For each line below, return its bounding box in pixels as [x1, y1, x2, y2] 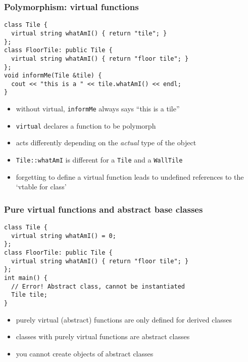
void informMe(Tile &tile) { [4, 72, 102, 79]
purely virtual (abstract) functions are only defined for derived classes [16, 314, 232, 325]
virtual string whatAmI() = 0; [11, 232, 116, 239]
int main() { [4, 274, 47, 282]
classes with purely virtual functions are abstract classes [16, 331, 190, 342]
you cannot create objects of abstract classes [16, 348, 154, 358]
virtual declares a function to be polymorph [16, 120, 156, 131]
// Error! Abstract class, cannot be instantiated [11, 283, 185, 290]
